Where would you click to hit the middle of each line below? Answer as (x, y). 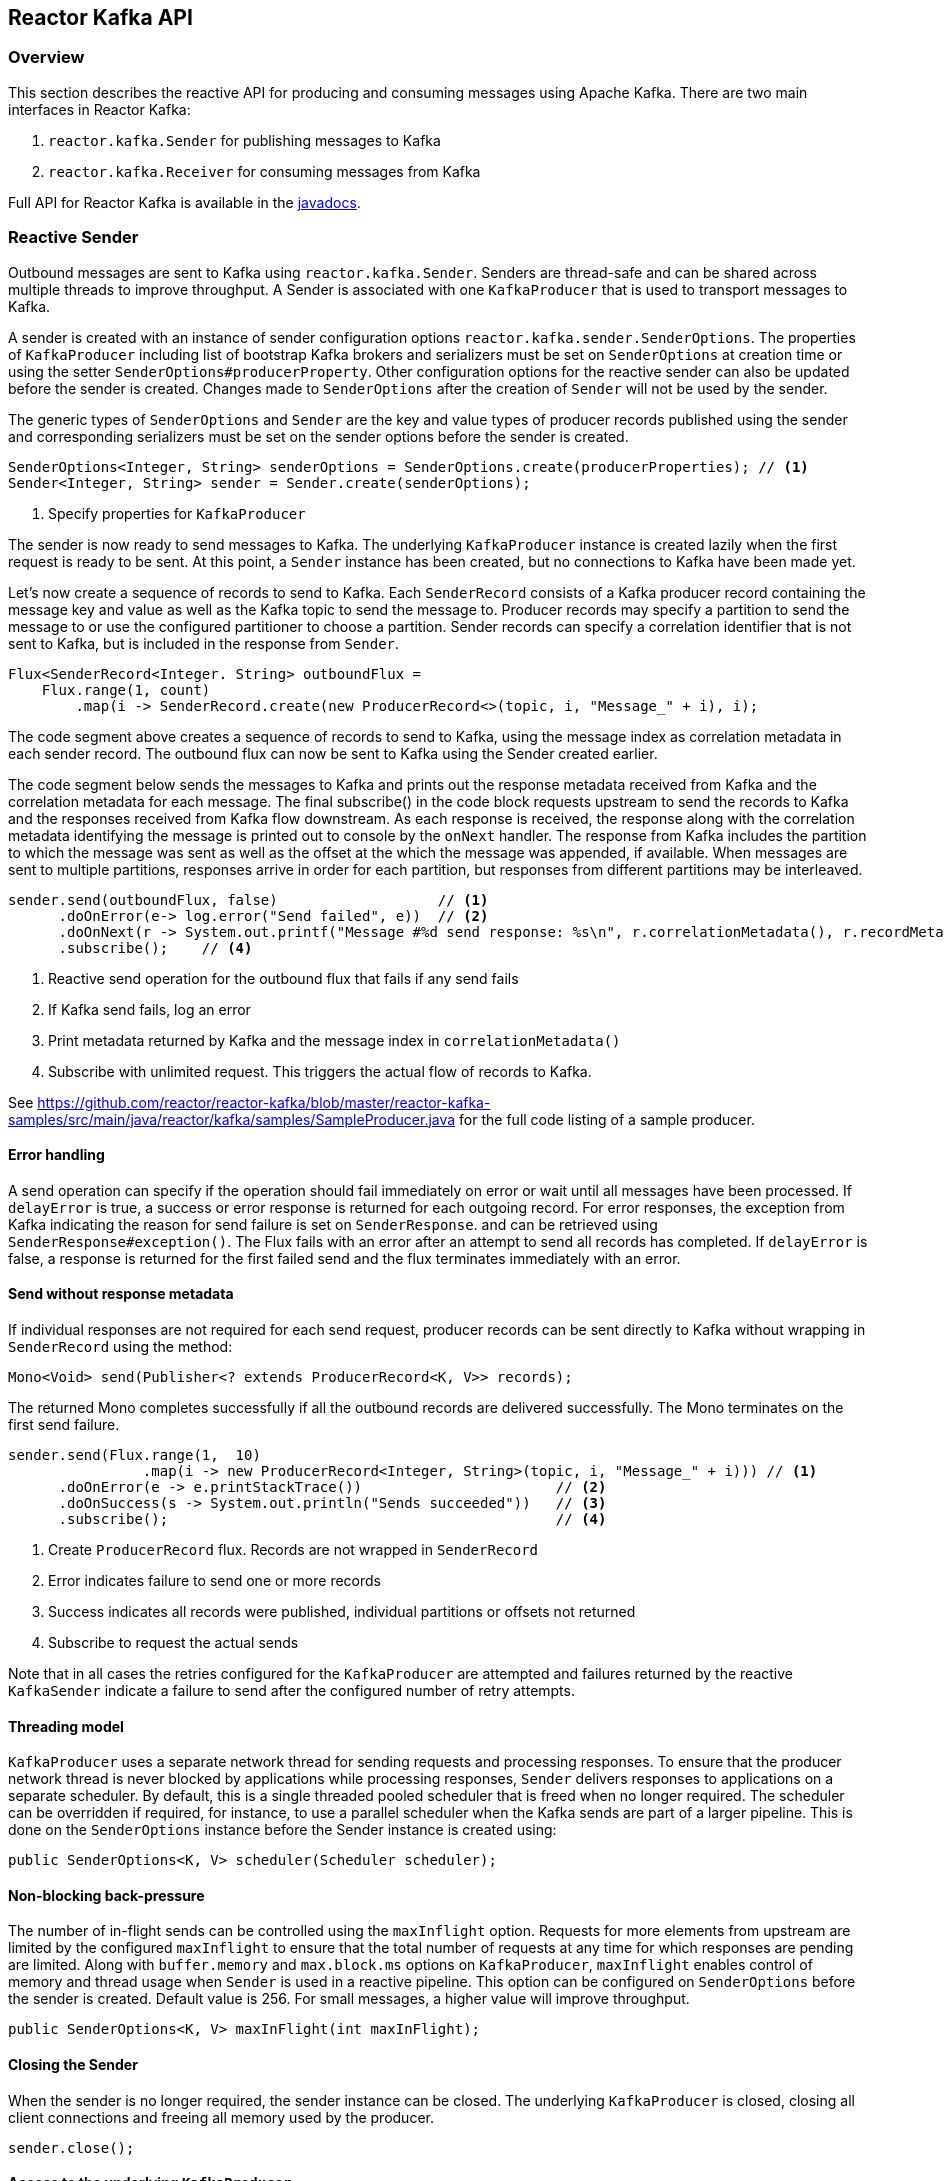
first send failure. (64, 1424)
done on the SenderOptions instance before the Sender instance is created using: (282, 1830)
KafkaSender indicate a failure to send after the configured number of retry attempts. (291, 1690)
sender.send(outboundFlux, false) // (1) (248, 899)
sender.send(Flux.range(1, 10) (134, 1454)
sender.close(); (71, 2147)
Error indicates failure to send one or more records (214, 1580)
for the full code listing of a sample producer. (607, 1119)
